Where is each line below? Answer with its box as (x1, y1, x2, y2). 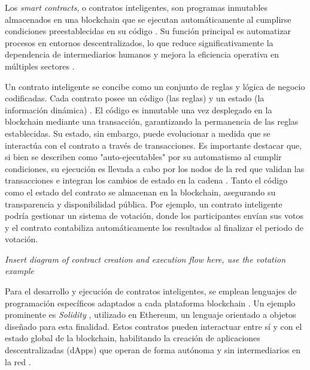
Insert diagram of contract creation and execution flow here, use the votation (5, 252, 285, 265)
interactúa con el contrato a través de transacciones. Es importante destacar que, (5, 139, 302, 151)
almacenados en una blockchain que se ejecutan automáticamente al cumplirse (5, 13, 291, 25)
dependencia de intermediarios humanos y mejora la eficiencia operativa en (5, 48, 279, 61)
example (5, 264, 34, 277)
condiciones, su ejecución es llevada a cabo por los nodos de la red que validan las (5, 162, 305, 175)
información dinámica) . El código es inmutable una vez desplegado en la (5, 103, 272, 116)
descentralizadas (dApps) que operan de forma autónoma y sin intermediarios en (5, 344, 301, 356)
